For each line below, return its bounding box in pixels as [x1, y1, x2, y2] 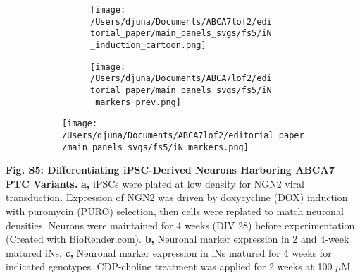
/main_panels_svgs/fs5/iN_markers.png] [62, 142, 249, 152]
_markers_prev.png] [90, 97, 181, 107]
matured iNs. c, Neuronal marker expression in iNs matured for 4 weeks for [6, 245, 332, 260]
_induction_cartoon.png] [90, 40, 206, 50]
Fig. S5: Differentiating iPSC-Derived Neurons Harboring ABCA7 [6, 162, 335, 177]
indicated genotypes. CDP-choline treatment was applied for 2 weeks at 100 [6, 259, 333, 274]
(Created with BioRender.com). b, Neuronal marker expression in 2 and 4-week [6, 231, 349, 246]
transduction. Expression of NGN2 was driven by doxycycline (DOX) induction [6, 190, 348, 205]
